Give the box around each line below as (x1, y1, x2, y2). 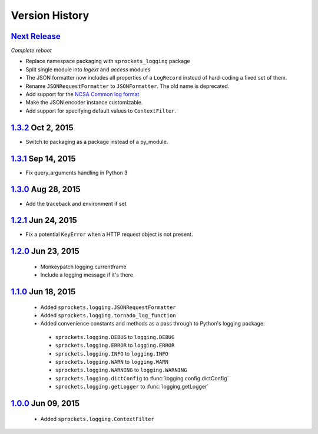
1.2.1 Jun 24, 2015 (11, 215, 78, 225)
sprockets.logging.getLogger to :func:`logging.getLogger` (55, 383, 209, 390)
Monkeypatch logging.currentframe (40, 263, 127, 270)
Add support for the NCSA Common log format (25, 91, 140, 98)
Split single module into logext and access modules (25, 65, 151, 73)
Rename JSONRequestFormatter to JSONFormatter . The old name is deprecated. (25, 83, 230, 90)
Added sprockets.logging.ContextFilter (40, 415, 154, 422)
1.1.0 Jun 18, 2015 (11, 287, 76, 297)
